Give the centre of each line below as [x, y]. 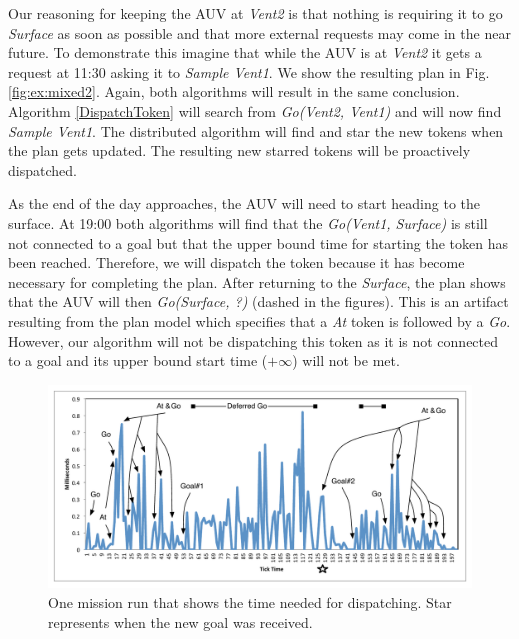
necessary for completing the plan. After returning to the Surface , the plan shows [257, 281]
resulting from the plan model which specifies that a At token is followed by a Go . [259, 320]
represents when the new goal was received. [180, 621]
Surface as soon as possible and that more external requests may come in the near [259, 32]
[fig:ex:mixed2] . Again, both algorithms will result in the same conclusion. [234, 91]
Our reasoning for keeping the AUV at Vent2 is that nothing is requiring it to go [255, 13]
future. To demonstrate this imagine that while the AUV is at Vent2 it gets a [245, 52]
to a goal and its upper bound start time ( [138, 360]
